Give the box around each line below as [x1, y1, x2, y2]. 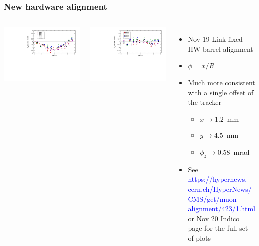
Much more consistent [188, 77, 255, 87]
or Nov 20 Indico [188, 213, 240, 223]
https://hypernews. [188, 174, 247, 184]
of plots [188, 232, 211, 243]
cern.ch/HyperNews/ [188, 183, 252, 194]
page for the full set [188, 223, 248, 233]
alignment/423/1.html [188, 203, 255, 214]
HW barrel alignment [188, 43, 253, 54]
